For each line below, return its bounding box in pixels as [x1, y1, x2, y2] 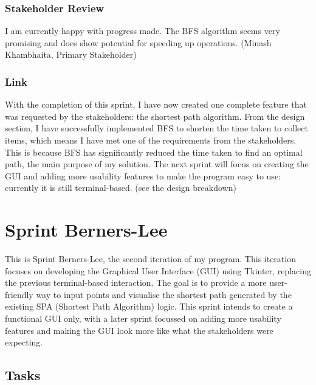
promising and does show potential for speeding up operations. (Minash [5, 36, 272, 49]
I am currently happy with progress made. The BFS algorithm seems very [5, 24, 280, 37]
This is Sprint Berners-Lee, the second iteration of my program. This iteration [5, 252, 296, 265]
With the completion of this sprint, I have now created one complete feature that [5, 98, 307, 111]
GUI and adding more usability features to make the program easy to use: [5, 169, 281, 182]
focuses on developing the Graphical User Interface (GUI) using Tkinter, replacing [5, 264, 311, 277]
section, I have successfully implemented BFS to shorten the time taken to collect [5, 122, 308, 134]
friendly [5, 288, 33, 300]
